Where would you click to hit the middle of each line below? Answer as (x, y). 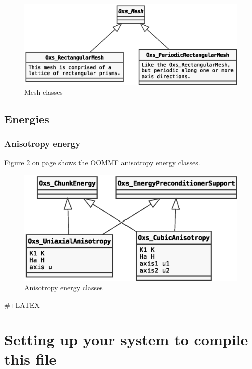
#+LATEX (22, 304)
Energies (27, 119)
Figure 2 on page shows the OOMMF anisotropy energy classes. (102, 162)
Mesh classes (43, 91)
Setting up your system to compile (126, 339)
